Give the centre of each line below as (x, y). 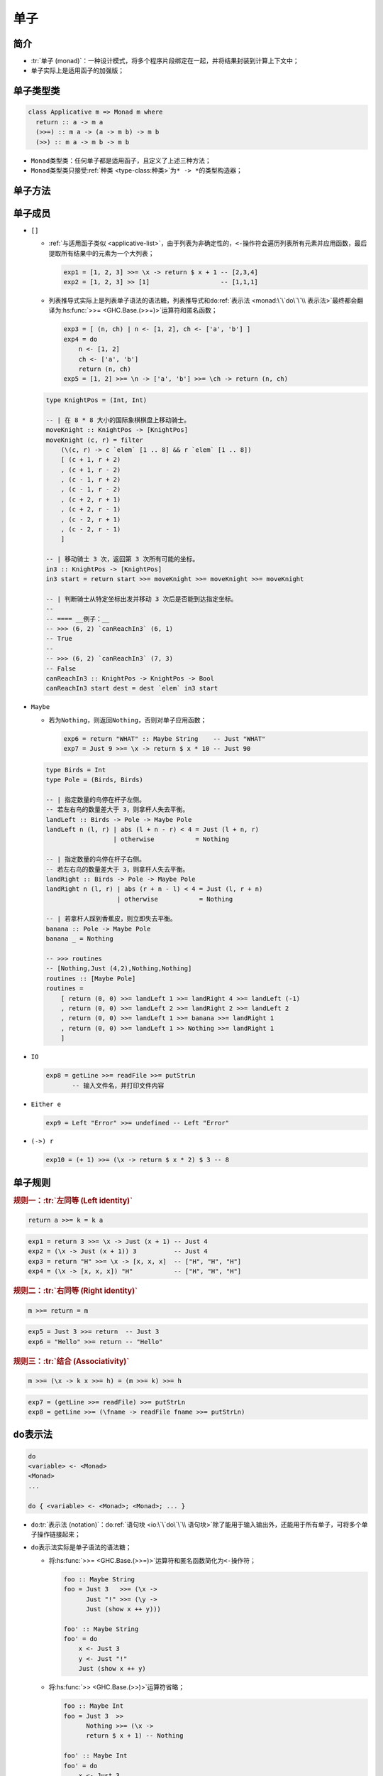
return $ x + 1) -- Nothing (135, 1736)
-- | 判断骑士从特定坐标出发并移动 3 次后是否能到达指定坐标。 (141, 599)
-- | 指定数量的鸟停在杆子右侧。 (95, 859)
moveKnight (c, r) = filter (94, 440)
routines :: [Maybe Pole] (91, 978)
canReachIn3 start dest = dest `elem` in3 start (132, 688)
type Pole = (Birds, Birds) (94, 780)
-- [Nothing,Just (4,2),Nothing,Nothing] (119, 969)
